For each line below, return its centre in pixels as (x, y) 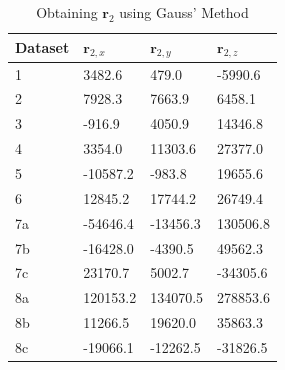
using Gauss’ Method (184, 12)
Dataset (42, 47)
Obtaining (67, 12)
